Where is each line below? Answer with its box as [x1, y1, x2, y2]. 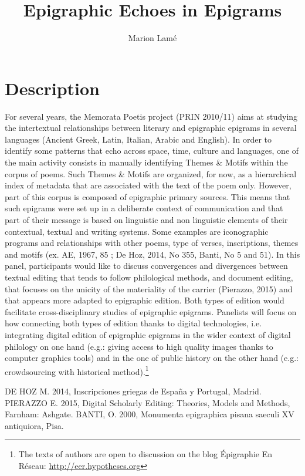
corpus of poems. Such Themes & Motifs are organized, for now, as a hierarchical [5, 167, 297, 180]
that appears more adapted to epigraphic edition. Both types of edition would [5, 294, 284, 306]
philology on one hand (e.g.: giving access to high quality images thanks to [5, 340, 273, 352]
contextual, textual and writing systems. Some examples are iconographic [5, 225, 269, 237]
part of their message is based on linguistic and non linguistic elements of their [5, 214, 288, 225]
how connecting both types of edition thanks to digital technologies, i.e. [5, 317, 262, 329]
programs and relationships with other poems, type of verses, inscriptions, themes [5, 237, 299, 249]
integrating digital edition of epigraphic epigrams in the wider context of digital [5, 328, 291, 340]
